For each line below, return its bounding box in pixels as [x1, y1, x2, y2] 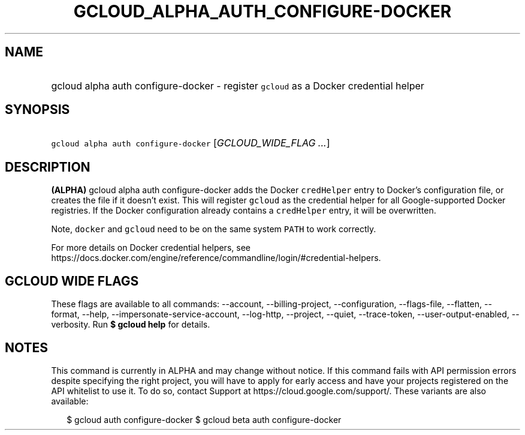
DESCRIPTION [5, 159, 90, 175]
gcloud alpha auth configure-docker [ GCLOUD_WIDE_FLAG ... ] [51, 137, 330, 149]
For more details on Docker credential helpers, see [51, 242, 251, 253]
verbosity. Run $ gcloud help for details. [51, 319, 210, 330]
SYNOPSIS [5, 102, 70, 118]
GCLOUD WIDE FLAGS [5, 273, 139, 289]
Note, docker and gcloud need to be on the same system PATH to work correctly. [51, 224, 376, 235]
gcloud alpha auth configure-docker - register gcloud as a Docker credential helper [51, 79, 424, 92]
